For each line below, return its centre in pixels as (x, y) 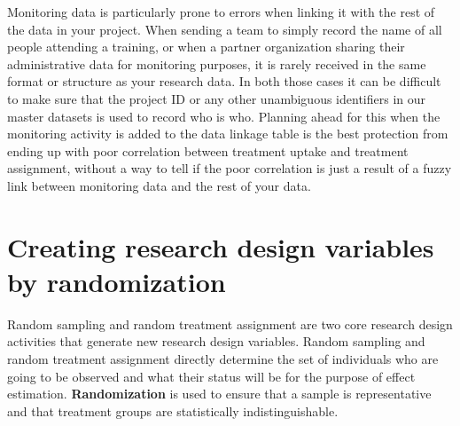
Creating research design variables (221, 246)
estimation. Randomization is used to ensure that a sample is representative (219, 394)
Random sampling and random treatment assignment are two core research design (230, 323)
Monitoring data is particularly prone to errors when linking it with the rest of (221, 12)
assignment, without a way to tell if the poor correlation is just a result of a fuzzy (230, 168)
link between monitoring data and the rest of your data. (159, 185)
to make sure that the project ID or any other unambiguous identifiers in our (217, 98)
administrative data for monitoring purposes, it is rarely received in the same (217, 63)
